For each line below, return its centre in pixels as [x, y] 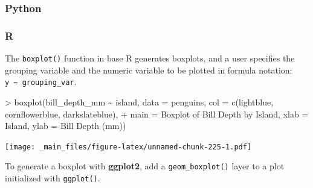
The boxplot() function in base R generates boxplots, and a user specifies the [150, 58]
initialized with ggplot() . [53, 178]
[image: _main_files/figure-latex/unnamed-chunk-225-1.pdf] [128, 147]
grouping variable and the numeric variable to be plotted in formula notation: [149, 70]
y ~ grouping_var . [41, 82]
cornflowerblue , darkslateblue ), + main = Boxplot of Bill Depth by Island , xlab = [157, 114]
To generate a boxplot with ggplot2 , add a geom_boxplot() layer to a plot [145, 166]
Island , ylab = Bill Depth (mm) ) [66, 126]
